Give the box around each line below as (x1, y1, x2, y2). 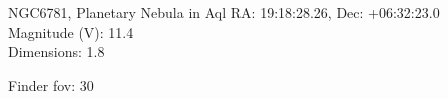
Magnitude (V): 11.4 (8, 21, 134, 42)
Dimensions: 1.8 (8, 41, 105, 62)
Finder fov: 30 (8, 74, 94, 95)
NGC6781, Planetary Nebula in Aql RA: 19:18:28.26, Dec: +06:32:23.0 (8, 2, 440, 22)
